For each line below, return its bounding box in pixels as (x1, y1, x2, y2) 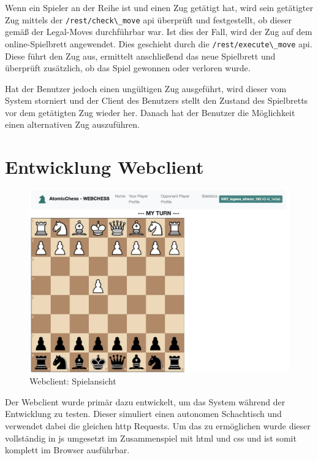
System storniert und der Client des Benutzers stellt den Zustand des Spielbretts (5, 94, 308, 107)
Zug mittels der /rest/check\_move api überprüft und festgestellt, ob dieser (5, 13, 292, 26)
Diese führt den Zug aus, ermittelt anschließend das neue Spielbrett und (5, 49, 276, 62)
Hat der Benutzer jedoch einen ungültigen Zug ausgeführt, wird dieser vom (5, 82, 287, 95)
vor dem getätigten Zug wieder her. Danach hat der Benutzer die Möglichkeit (5, 106, 295, 119)
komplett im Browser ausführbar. (5, 443, 130, 456)
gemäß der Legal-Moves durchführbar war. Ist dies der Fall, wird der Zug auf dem (5, 25, 312, 38)
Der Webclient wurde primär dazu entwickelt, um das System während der (5, 395, 286, 408)
